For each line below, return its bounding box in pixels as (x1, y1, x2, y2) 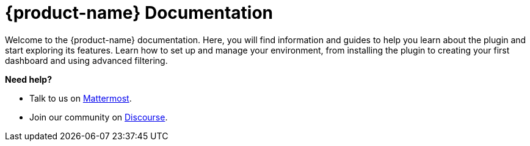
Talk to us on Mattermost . (29, 92, 132, 103)
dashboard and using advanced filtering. (5, 55, 168, 66)
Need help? (5, 74, 52, 85)
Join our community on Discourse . (29, 111, 168, 122)
